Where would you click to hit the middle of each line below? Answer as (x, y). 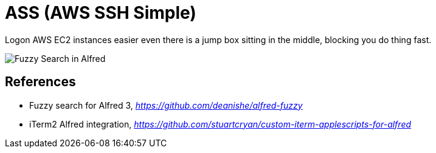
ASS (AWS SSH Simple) (101, 13)
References (40, 82)
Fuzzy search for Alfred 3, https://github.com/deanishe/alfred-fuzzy (166, 105)
